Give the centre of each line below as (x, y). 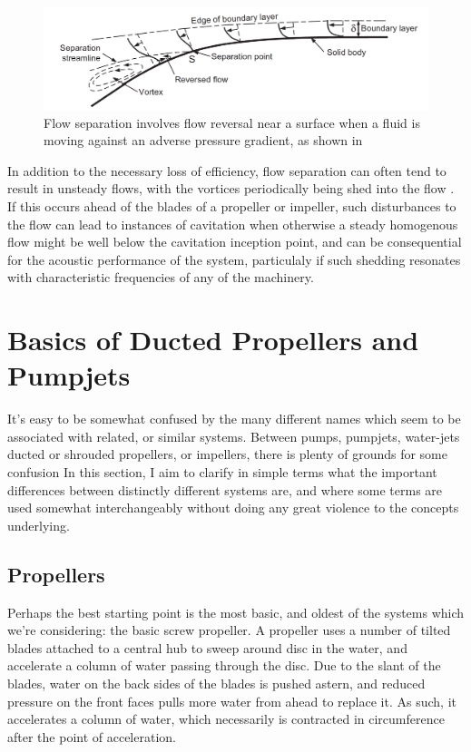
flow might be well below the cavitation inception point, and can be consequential (235, 242)
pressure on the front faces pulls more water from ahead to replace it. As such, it (232, 701)
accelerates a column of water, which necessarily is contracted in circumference (226, 719)
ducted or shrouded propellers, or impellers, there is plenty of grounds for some (227, 454)
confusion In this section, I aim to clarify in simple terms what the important (222, 472)
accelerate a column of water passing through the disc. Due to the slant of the (224, 665)
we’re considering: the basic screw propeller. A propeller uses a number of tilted (229, 630)
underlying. (39, 525)
